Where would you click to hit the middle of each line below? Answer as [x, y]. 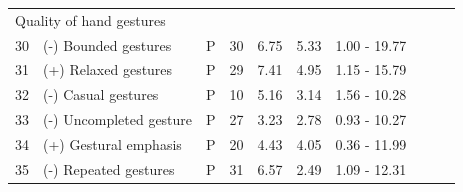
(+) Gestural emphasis [112, 143]
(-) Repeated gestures [109, 168]
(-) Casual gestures [101, 94]
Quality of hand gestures [90, 19]
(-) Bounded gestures [107, 44]
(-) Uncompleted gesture [118, 119]
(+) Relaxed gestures [108, 69]
